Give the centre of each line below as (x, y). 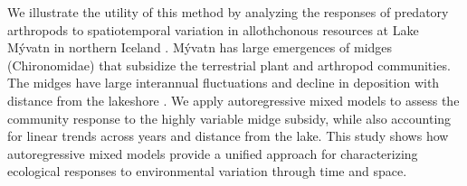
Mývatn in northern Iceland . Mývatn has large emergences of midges (200, 47)
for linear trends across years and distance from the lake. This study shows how (228, 136)
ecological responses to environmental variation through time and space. (207, 171)
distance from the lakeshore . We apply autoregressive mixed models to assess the (233, 100)
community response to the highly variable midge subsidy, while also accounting (229, 118)
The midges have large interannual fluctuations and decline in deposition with (224, 83)
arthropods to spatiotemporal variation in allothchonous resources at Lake (213, 29)
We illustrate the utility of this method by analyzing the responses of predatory (228, 12)
